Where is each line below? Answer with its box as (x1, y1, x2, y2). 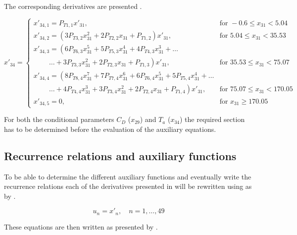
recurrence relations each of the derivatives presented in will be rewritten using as (4, 181, 252, 191)
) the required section (179, 114, 245, 124)
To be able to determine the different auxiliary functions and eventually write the (4, 171, 251, 181)
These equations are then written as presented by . (4, 221, 158, 232)
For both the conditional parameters (4, 114, 114, 124)
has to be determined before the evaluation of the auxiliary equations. (4, 123, 216, 134)
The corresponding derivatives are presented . (4, 1, 142, 11)
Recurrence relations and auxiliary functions (4, 148, 237, 163)
